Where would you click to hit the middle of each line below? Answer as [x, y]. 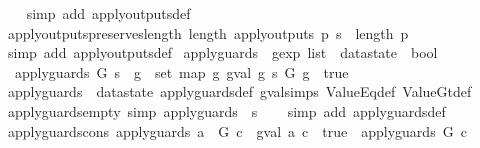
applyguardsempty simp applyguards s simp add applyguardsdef [226, 110]
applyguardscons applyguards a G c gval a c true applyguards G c [237, 130]
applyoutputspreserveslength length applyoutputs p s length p [208, 32]
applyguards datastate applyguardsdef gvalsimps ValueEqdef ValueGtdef [239, 91]
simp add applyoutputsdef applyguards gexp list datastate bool [222, 52]
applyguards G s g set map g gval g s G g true [181, 71]
